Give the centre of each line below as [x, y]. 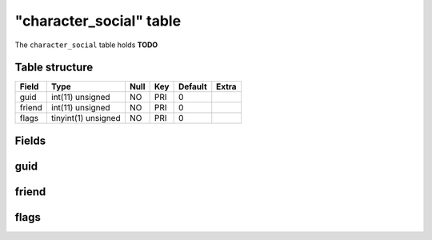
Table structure [54, 68]
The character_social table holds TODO [86, 45]
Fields [30, 140]
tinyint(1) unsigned [86, 118]
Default [192, 86]
